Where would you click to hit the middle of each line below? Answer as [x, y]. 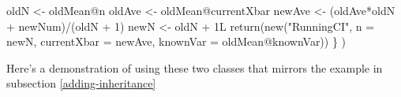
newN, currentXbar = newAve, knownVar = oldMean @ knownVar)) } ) [176, 41]
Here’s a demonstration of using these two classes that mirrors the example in [195, 67]
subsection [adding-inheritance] [81, 83]
